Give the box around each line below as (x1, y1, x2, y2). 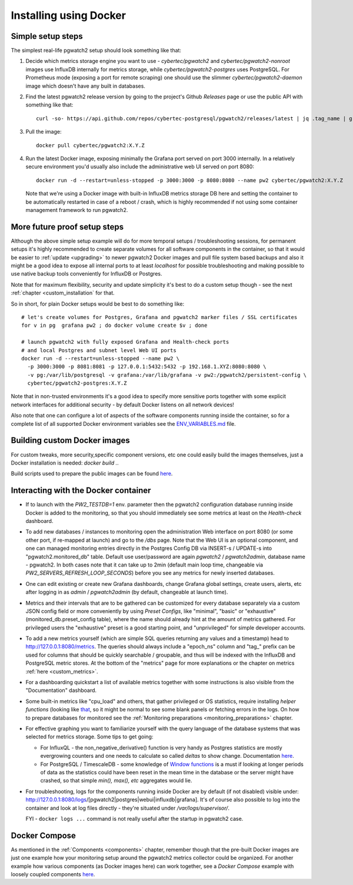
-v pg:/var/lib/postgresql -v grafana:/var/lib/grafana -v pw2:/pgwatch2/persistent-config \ (27, 372, 307, 378)
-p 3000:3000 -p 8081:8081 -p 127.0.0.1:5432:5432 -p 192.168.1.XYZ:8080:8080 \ (27, 363, 267, 370)
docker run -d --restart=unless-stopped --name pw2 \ (21, 355, 179, 362)
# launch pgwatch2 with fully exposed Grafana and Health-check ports (21, 339, 229, 346)
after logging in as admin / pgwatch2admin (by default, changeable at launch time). (25, 589, 228, 596)
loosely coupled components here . (11, 870, 95, 877)
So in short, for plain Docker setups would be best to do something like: (11, 300, 185, 307)
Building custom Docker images (11, 436, 131, 446)
